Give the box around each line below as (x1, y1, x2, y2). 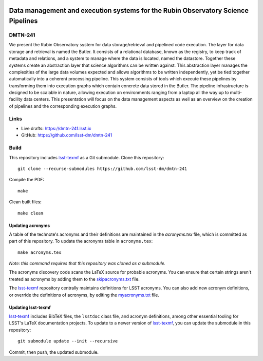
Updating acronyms (9, 222, 50, 228)
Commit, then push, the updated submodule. (9, 349, 99, 355)
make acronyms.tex (18, 249, 62, 255)
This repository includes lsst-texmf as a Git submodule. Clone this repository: (9, 154, 164, 160)
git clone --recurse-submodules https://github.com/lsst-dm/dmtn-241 (18, 166, 188, 171)
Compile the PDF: (9, 177, 44, 183)
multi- (229, 90, 242, 95)
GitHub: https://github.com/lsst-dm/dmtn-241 (21, 132, 112, 138)
